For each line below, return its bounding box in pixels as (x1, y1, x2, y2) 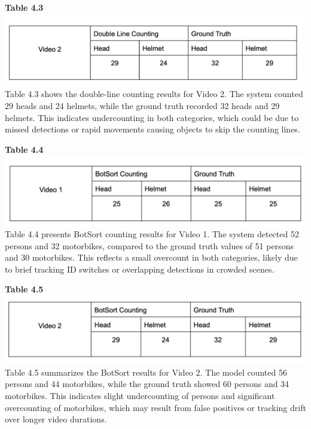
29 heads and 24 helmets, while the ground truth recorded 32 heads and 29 (5, 99, 280, 111)
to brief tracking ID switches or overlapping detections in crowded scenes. (5, 262, 275, 275)
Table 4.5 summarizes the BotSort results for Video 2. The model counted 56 (5, 365, 287, 378)
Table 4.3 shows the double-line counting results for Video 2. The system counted (5, 87, 303, 100)
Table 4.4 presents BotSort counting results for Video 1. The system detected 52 (5, 228, 299, 240)
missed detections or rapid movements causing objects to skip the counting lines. (5, 123, 300, 135)
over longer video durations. (5, 413, 107, 425)
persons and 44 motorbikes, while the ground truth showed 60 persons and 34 (5, 377, 289, 390)
